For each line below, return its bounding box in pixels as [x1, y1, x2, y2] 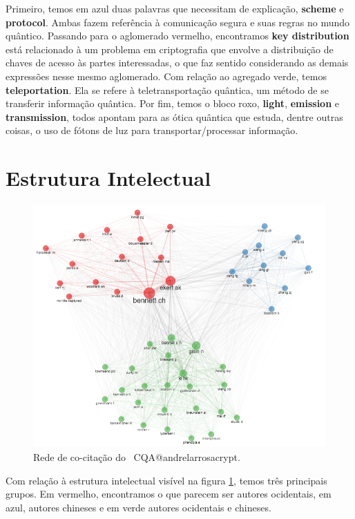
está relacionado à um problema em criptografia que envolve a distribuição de [6, 41, 334, 56]
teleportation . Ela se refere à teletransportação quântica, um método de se [6, 82, 329, 97]
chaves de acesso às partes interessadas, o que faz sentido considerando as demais [6, 55, 349, 70]
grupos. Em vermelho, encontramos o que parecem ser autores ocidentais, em [6, 487, 332, 501]
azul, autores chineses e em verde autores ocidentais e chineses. [6, 500, 271, 514]
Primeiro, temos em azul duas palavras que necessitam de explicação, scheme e [6, 1, 344, 15]
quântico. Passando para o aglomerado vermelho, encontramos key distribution [6, 28, 349, 43]
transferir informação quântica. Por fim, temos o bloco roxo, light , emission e [6, 96, 340, 111]
